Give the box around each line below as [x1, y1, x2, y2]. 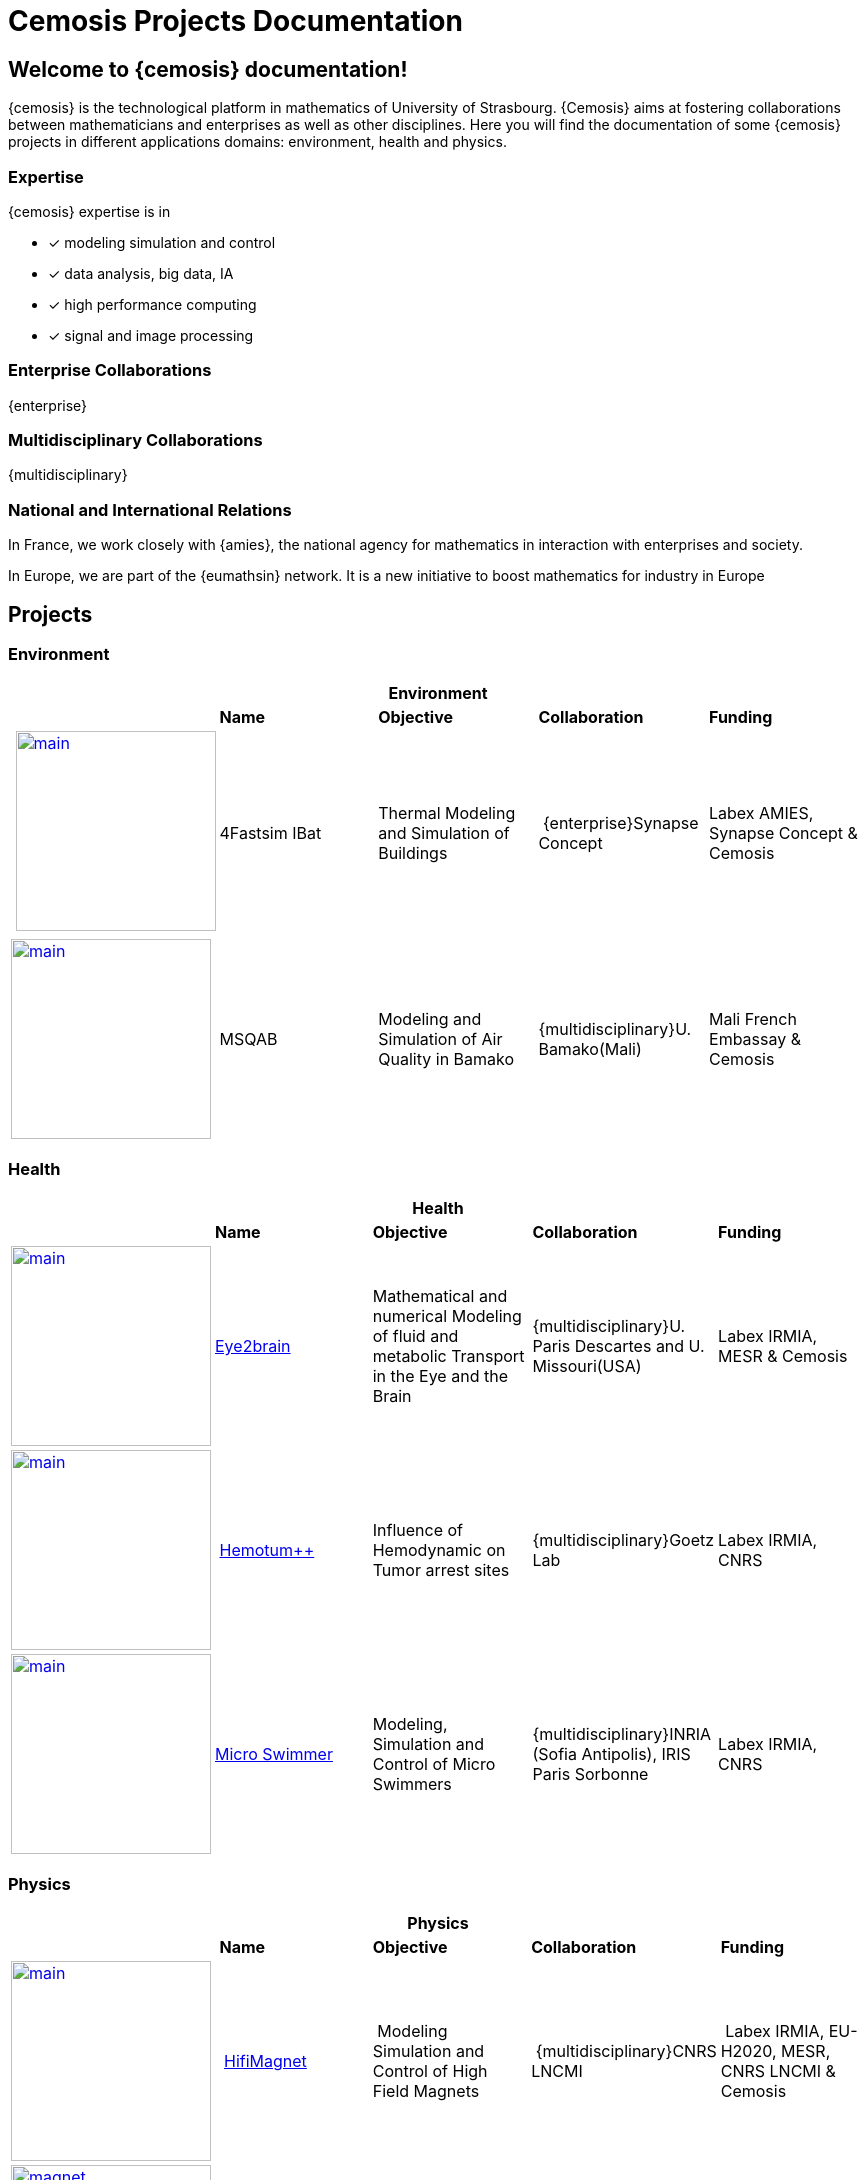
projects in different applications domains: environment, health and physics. [8, 133, 507, 151]
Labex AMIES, [709, 803, 814, 824]
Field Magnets [372, 2080, 480, 2101]
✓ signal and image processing [48, 326, 254, 344]
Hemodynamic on [372, 1540, 506, 1561]
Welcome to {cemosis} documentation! [8, 56, 408, 82]
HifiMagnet [224, 2050, 307, 2071]
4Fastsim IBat [219, 823, 322, 844]
